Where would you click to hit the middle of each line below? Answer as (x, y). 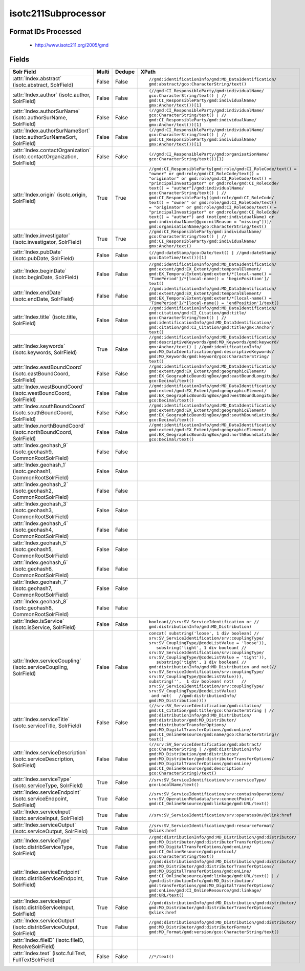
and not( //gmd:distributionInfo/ (194, 696)
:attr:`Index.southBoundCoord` (49, 406)
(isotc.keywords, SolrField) (45, 352)
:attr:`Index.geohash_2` (40, 484)
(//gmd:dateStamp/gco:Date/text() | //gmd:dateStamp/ (213, 253)
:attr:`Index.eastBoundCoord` (48, 367)
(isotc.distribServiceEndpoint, (48, 878)
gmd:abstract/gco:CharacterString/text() (198, 84)
